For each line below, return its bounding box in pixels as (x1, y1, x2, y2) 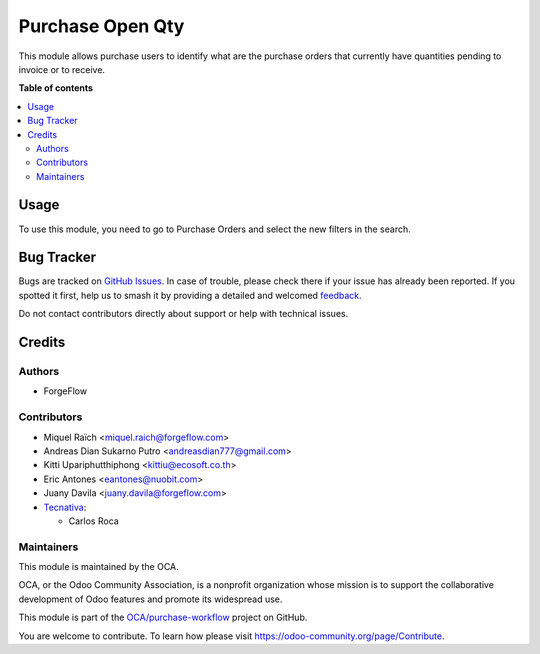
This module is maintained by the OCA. (18, 561, 179, 573)
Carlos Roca (68, 515, 119, 527)
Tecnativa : (43, 501, 87, 513)
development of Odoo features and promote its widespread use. (18, 593, 283, 605)
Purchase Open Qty (18, 15, 185, 37)
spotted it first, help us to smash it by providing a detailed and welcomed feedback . (18, 289, 362, 301)
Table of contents (18, 82, 94, 94)
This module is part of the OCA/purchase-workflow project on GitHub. (18, 611, 308, 624)
